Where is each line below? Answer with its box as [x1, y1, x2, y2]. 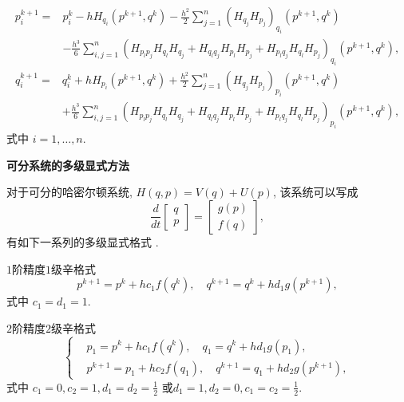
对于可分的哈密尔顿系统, [6, 183, 133, 200]
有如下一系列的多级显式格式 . [6, 233, 159, 250]
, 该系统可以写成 [272, 183, 358, 200]
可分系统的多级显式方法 [6, 156, 129, 173]
